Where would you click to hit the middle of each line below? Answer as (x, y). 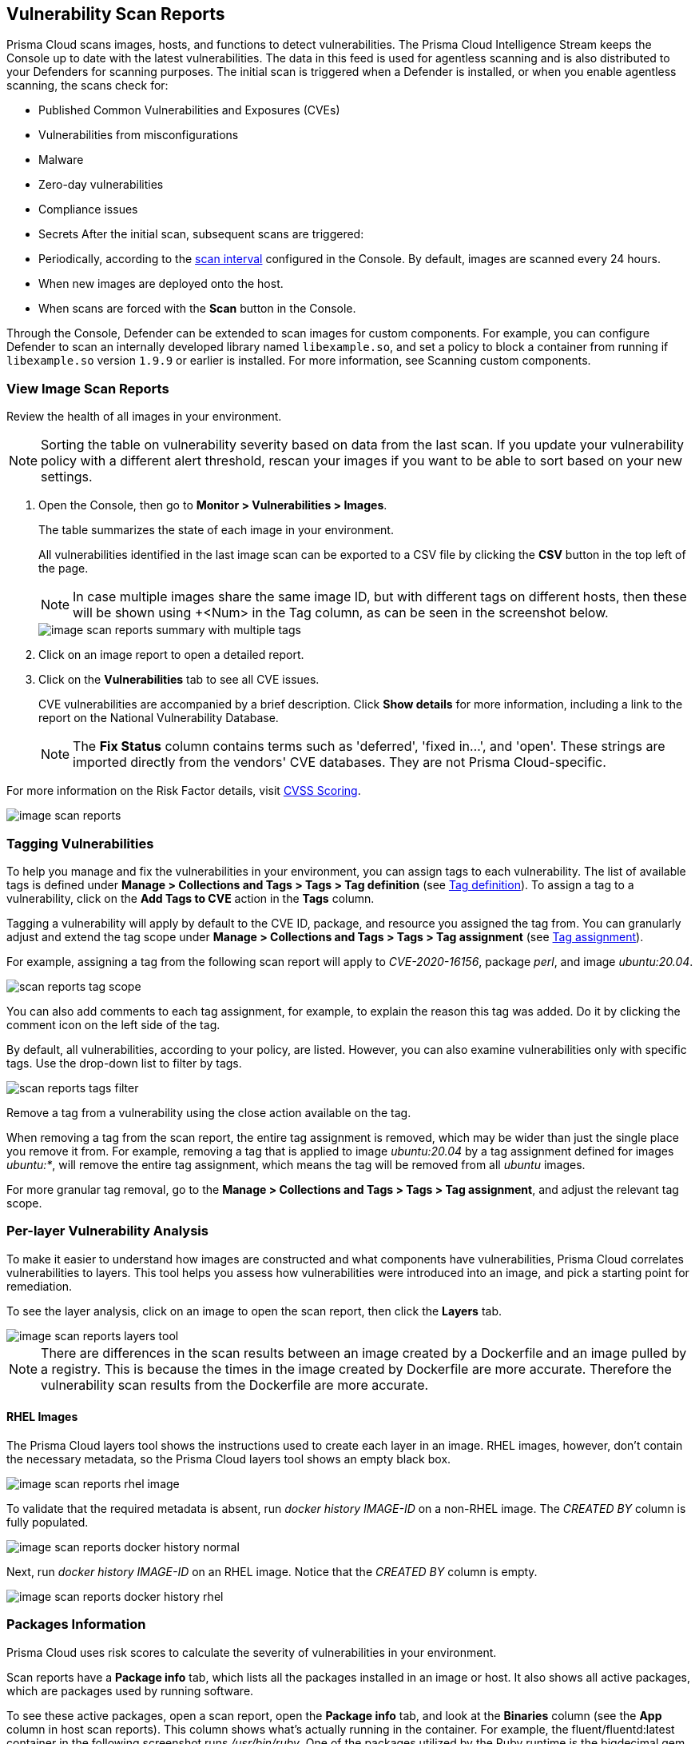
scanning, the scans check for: (87, 86)
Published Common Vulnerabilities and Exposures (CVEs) (189, 110)
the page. (64, 569)
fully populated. (48, 1522)
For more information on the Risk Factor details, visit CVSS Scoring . (184, 791)
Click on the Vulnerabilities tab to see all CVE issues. (179, 680)
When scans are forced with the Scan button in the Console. (197, 309)
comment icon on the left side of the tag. (113, 1024)
